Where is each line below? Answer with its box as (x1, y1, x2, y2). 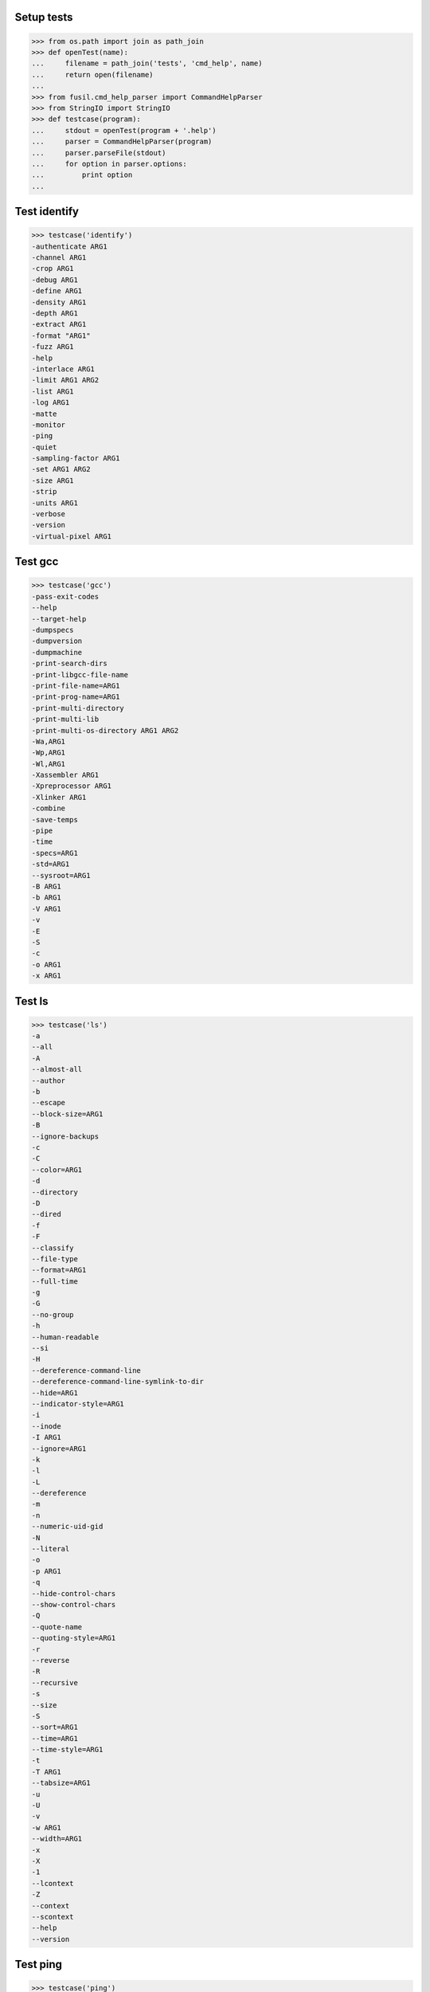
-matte (31, 409, 57, 418)
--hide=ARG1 (31, 1388, 79, 1398)
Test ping (14, 1958, 63, 1971)
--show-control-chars (31, 1600, 116, 1609)
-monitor (31, 420, 66, 429)
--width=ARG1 (31, 1834, 83, 1844)
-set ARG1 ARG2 (31, 465, 91, 474)
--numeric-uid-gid (31, 1522, 104, 1531)
